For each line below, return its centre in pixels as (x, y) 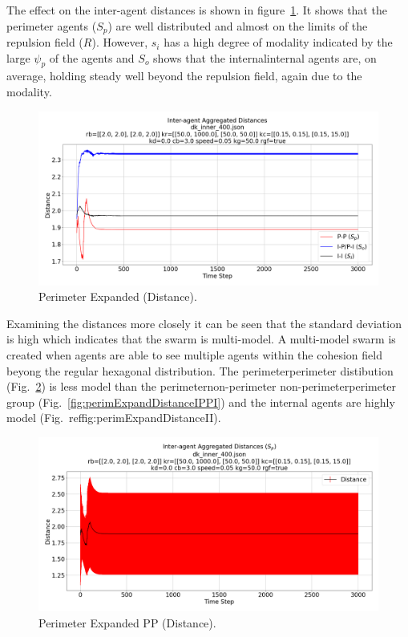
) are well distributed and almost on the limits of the (238, 25)
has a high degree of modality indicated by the (278, 42)
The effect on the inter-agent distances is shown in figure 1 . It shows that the (197, 10)
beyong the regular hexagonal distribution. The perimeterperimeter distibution (200, 370)
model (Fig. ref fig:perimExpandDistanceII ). (114, 418)
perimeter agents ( (52, 25)
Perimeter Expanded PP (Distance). (127, 622)
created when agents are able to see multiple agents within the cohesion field (194, 354)
